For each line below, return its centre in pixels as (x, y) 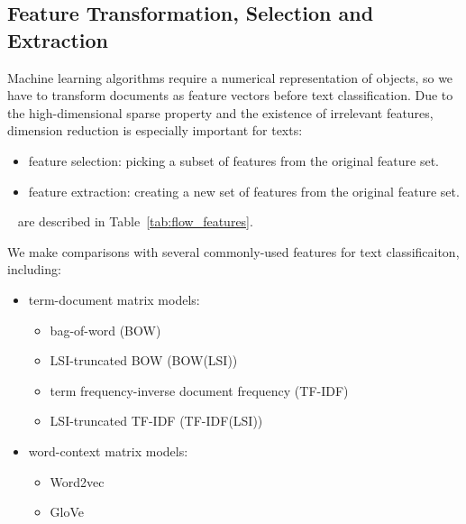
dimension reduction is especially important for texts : (155, 130)
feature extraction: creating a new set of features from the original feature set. (244, 191)
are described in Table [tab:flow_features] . (135, 221)
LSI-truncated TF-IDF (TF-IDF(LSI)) (156, 421)
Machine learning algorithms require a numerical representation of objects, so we (230, 77)
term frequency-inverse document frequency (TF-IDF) (199, 390)
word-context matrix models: (108, 450)
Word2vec (77, 481)
